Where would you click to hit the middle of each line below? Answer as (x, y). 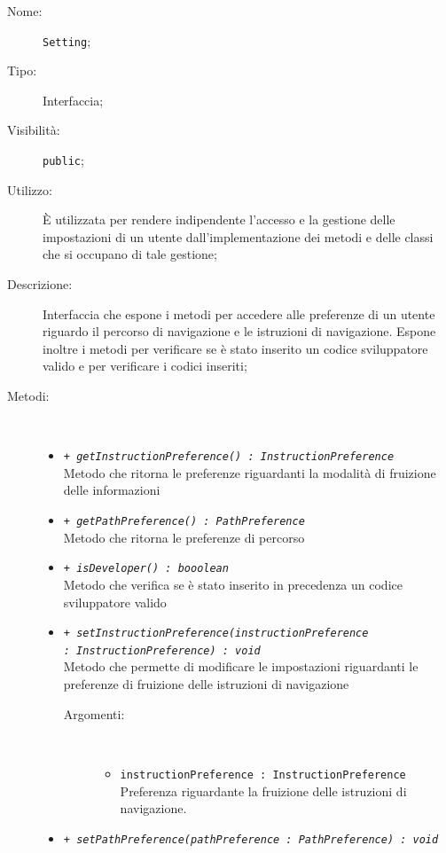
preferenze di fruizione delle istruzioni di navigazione (206, 684)
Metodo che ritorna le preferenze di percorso (184, 537)
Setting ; (67, 40)
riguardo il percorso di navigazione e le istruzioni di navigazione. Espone (239, 331)
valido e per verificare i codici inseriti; (145, 366)
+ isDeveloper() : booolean (146, 569)
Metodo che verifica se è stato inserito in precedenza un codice (233, 584)
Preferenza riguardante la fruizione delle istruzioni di (263, 790)
